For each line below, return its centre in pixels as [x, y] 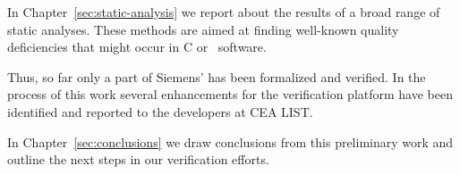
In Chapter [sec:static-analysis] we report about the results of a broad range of [224, 12]
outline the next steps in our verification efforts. [138, 159]
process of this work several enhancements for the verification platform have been [230, 94]
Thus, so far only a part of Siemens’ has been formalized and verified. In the [217, 76]
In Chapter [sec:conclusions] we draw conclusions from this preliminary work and [230, 141]
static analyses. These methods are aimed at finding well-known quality [203, 29]
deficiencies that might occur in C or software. [137, 47]
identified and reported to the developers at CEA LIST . [160, 111]
